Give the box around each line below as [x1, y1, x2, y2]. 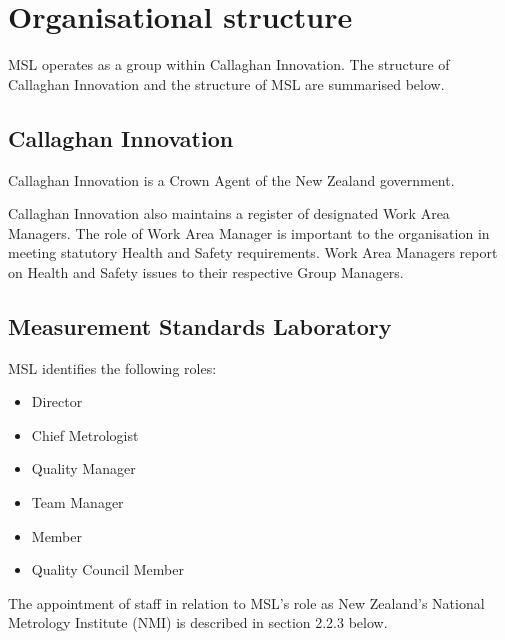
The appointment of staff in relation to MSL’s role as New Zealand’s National [8, 592, 485, 613]
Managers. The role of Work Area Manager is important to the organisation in [8, 222, 490, 243]
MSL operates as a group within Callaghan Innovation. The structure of [8, 54, 450, 75]
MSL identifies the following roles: [8, 357, 217, 378]
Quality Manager [31, 458, 136, 479]
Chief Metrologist [31, 424, 139, 445]
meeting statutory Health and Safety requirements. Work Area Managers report [8, 242, 498, 263]
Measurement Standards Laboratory [8, 310, 392, 341]
